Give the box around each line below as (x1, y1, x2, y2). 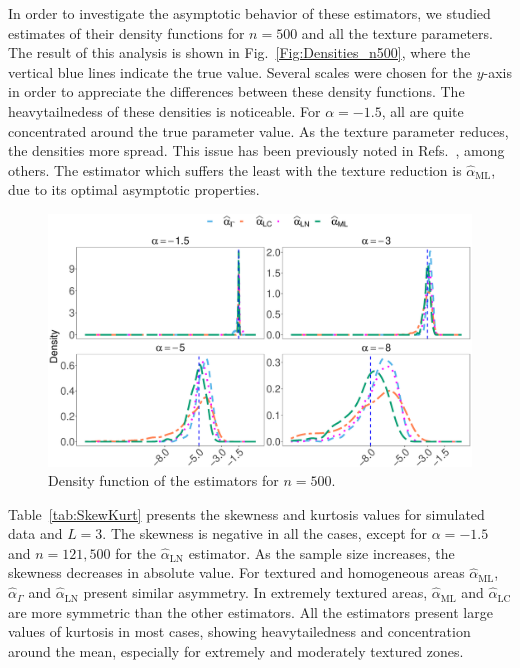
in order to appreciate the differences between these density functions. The (8, 81, 465, 102)
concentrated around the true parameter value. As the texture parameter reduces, (8, 120, 509, 141)
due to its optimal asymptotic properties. (8, 179, 260, 200)
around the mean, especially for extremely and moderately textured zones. (8, 640, 464, 661)
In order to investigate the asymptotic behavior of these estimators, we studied (8, 3, 491, 23)
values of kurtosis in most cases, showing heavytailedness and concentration (8, 621, 471, 642)
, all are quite (381, 100, 464, 121)
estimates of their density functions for (8, 22, 245, 43)
